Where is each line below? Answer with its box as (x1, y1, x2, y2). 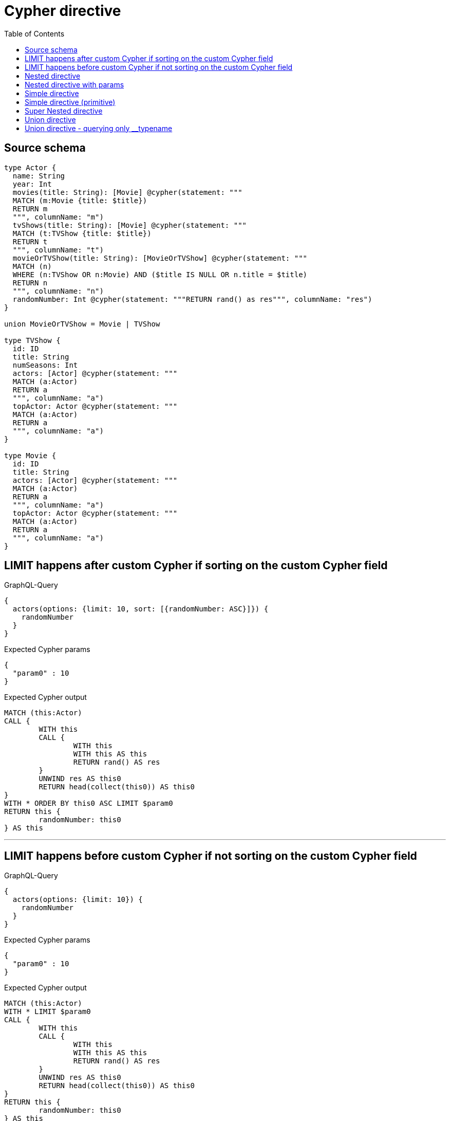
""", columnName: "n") (12, 286, 104, 295)
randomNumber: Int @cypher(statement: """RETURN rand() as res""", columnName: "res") (12, 295, 372, 303)
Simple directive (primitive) (25, 97, 116, 106)
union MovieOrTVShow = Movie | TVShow (4, 319, 160, 328)
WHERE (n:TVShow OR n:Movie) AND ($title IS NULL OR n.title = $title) (12, 270, 308, 279)
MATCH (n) (12, 262, 52, 270)
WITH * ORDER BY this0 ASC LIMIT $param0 (4, 799, 173, 808)
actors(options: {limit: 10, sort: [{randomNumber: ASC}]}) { (12, 605, 269, 613)
